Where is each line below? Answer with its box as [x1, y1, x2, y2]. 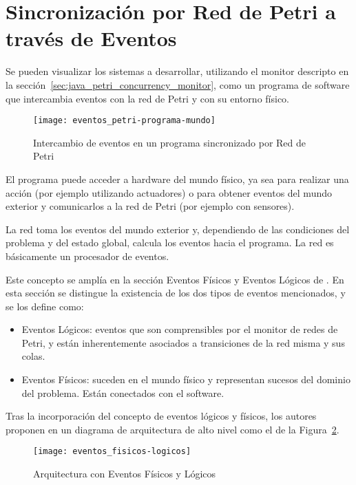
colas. [21, 349, 45, 363]
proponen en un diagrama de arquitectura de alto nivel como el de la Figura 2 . [6, 422, 339, 436]
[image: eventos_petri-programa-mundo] [33, 116, 216, 126]
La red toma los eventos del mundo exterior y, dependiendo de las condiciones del [6, 222, 350, 236]
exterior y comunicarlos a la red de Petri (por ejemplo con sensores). [6, 199, 295, 213]
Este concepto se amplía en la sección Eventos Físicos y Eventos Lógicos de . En [6, 272, 344, 286]
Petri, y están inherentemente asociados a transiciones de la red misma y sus [21, 335, 345, 349]
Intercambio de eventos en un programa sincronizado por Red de [33, 135, 306, 149]
